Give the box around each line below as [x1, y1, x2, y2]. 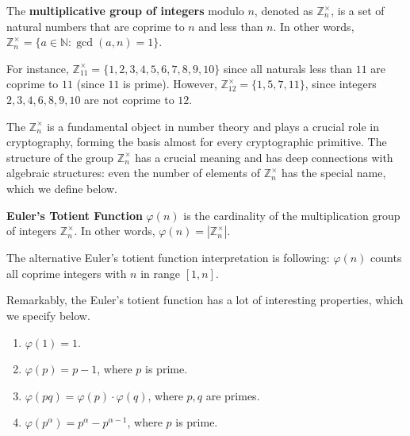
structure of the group [6, 149, 114, 165]
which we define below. [6, 179, 117, 196]
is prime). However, [123, 75, 217, 92]
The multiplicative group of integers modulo [6, 2, 244, 18]
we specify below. [6, 307, 90, 323]
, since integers [305, 75, 377, 92]
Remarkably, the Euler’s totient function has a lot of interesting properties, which [6, 291, 404, 308]
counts [370, 249, 402, 266]
